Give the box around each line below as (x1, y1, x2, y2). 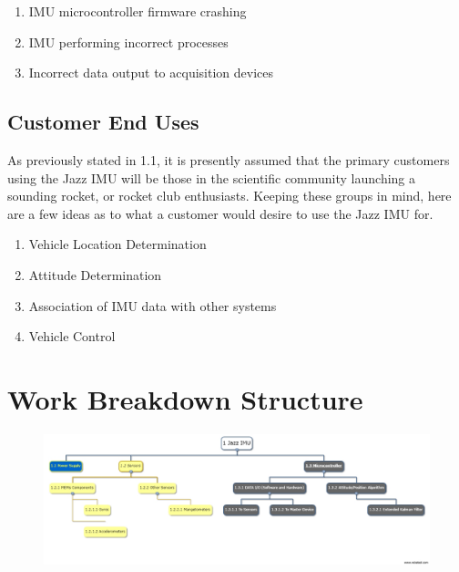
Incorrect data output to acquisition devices (28, 63, 273, 82)
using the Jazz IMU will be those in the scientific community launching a (7, 168, 416, 187)
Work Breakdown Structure (7, 380, 363, 417)
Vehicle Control (28, 327, 116, 346)
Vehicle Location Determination (28, 234, 207, 254)
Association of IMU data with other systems (28, 296, 277, 315)
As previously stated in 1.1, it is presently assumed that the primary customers (7, 150, 450, 169)
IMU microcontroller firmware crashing (28, 2, 247, 20)
